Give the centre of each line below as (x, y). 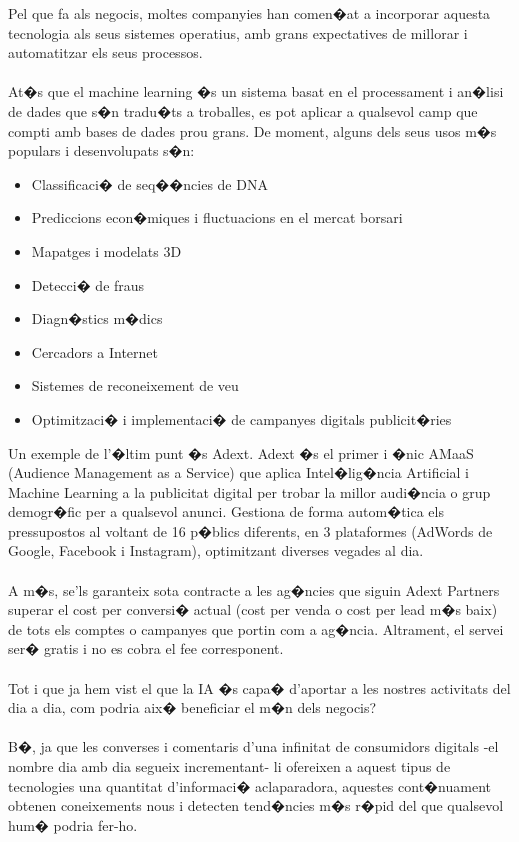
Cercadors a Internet (94, 351)
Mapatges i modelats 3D (106, 250)
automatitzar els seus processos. (105, 52)
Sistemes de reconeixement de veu (135, 385)
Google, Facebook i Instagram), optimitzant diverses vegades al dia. (216, 550)
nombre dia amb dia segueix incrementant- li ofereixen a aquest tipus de (229, 766)
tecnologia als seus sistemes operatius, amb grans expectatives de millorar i (238, 32)
